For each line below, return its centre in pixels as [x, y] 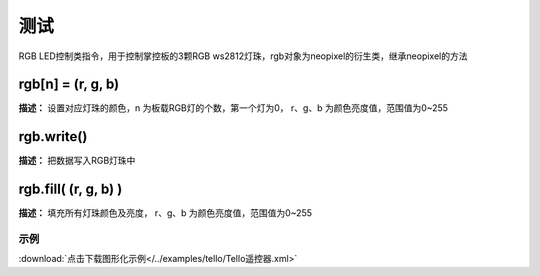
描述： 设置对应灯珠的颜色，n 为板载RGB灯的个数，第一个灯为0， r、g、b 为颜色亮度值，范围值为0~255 [233, 108]
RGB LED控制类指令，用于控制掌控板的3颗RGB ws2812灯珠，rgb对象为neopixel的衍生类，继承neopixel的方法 [243, 56]
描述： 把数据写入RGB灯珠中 [77, 161]
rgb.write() [53, 136]
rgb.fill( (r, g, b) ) [70, 189]
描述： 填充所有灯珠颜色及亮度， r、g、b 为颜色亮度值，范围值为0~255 [165, 213]
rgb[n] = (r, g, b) [69, 84]
